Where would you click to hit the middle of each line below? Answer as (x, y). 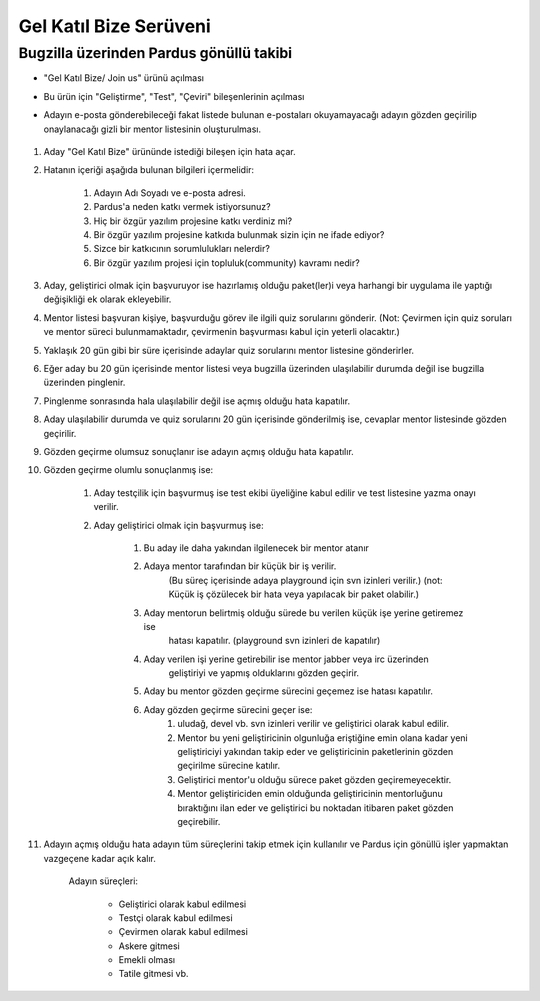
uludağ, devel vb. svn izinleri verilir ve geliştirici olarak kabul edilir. (313, 724)
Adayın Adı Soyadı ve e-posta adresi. (170, 192)
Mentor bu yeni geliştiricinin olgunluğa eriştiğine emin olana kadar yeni (323, 737)
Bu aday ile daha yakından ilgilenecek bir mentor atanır (256, 547)
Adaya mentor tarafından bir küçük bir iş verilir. (240, 566)
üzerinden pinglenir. (84, 382)
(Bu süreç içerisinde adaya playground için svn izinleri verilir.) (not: (306, 580)
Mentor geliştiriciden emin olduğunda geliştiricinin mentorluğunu (310, 794)
